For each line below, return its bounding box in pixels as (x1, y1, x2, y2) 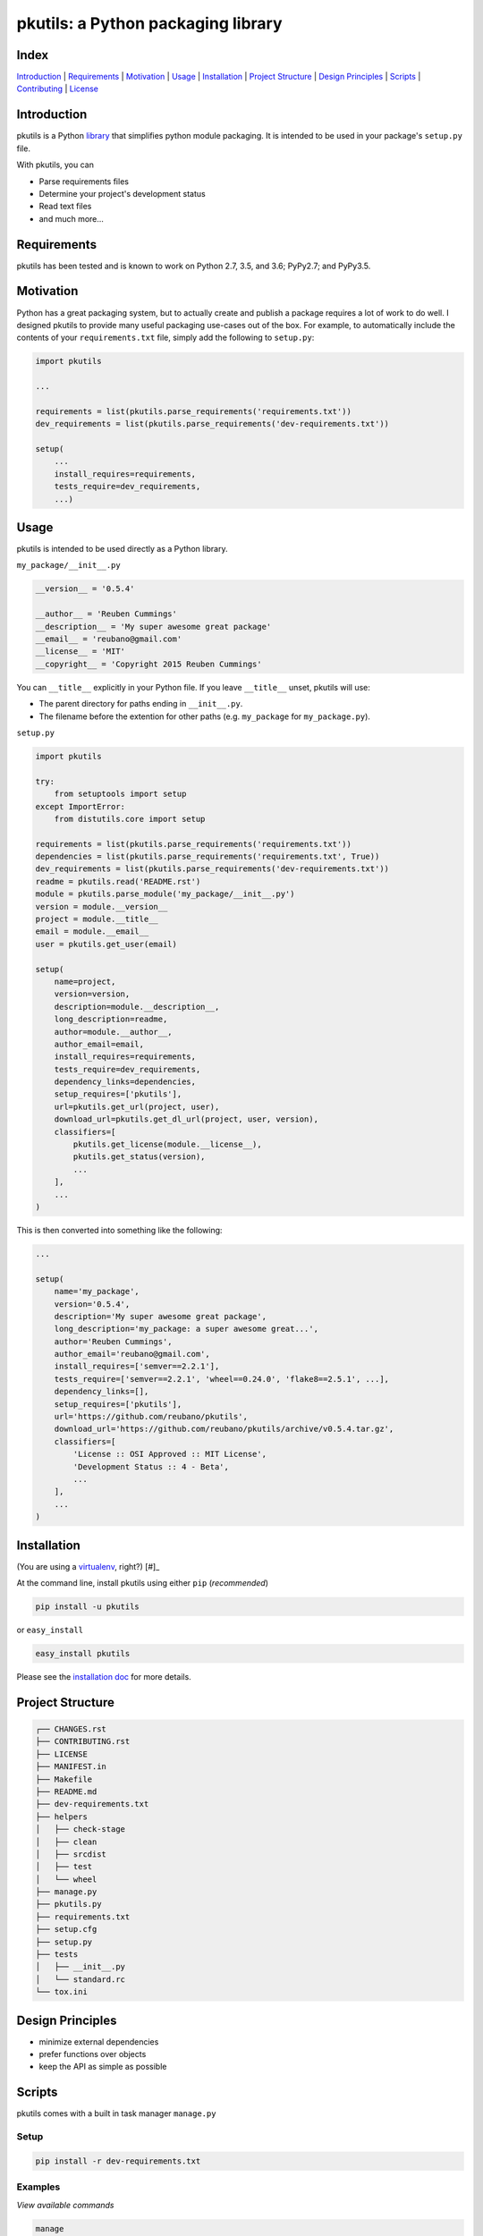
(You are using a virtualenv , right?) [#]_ (16, 1561, 160, 1571)
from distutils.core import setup (54, 814, 206, 824)
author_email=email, (54, 1038, 145, 1049)
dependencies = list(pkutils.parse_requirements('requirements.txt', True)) (35, 851, 380, 862)
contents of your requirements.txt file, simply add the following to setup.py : (16, 332, 315, 343)
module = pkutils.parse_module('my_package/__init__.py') (35, 889, 295, 899)
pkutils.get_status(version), (72, 1152, 206, 1162)
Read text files (38, 201, 92, 212)
